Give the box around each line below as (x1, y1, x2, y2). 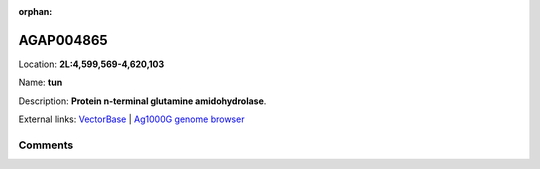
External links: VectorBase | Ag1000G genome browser (18, 113, 245, 125)
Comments (18, 138, 74, 152)
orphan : (18, 6, 53, 17)
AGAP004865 (18, 31, 109, 49)
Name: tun (18, 76, 63, 89)
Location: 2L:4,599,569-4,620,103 (18, 58, 165, 70)
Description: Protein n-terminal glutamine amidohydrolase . (18, 95, 267, 107)
